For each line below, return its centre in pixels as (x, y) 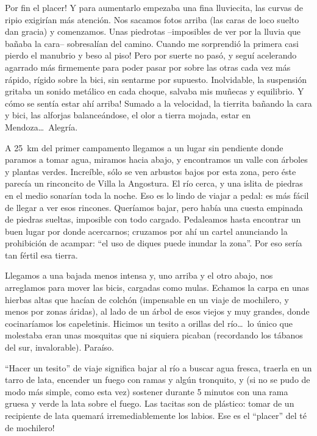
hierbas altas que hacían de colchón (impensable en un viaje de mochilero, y (147, 299)
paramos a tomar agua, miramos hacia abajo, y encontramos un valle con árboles (156, 159)
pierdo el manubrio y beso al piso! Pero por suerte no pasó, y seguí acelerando (151, 55)
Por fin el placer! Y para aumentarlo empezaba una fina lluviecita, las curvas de (154, 7)
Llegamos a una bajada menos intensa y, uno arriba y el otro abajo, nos (139, 275)
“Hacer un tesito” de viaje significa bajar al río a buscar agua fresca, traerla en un (158, 367)
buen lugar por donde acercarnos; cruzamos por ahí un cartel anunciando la (146, 231)
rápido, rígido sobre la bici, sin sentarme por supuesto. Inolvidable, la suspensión (156, 79)
